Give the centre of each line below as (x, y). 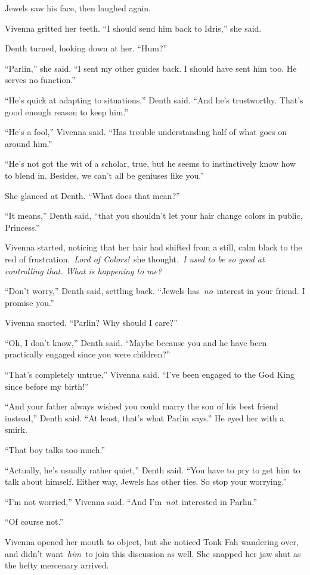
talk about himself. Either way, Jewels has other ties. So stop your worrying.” (146, 481)
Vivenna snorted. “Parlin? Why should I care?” (91, 322)
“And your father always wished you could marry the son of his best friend (142, 406)
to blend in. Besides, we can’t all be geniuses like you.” (104, 175)
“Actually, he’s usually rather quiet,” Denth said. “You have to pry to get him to (153, 470)
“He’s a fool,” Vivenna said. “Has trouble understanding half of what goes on (146, 132)
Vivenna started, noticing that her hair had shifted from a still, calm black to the (154, 247)
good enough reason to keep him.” (67, 111)
